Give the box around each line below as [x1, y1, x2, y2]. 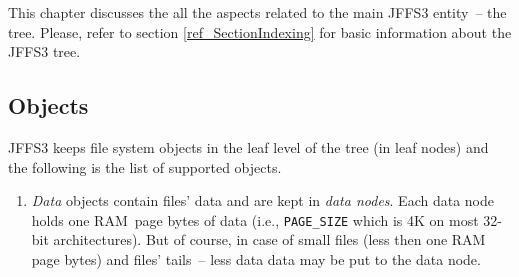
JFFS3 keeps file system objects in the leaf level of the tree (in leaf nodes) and [8, 136, 489, 157]
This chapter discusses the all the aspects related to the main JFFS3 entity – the [8, 2, 507, 22]
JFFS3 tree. [8, 41, 81, 62]
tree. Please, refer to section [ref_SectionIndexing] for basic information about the [8, 21, 512, 42]
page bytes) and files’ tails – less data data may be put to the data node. [31, 249, 481, 270]
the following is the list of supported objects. [8, 156, 282, 177]
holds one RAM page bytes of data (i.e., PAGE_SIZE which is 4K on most [31, 209, 479, 230]
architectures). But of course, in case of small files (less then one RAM [53, 229, 486, 250]
